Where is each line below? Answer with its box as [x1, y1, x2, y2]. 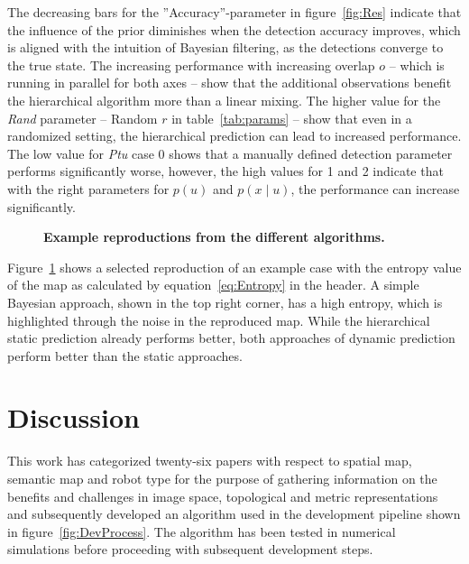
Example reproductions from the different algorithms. [43, 227, 385, 246]
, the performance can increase [290, 179, 460, 198]
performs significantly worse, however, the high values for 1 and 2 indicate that [7, 162, 444, 180]
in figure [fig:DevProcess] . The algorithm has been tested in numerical [7, 522, 396, 541]
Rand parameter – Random [7, 108, 158, 127]
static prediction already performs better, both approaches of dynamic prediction [7, 328, 455, 347]
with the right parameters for [7, 179, 170, 198]
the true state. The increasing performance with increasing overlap [7, 55, 375, 74]
